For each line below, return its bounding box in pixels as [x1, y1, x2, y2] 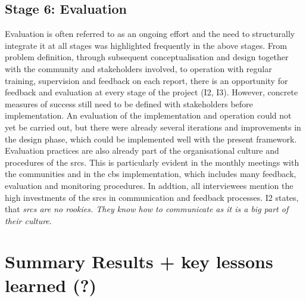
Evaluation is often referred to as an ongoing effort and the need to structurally [5, 27, 295, 40]
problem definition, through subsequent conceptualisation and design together [5, 51, 289, 63]
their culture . [5, 214, 52, 226]
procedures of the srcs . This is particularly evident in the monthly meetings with [5, 156, 299, 168]
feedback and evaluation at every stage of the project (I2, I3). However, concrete [5, 86, 298, 98]
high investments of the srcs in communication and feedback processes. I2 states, [5, 191, 299, 203]
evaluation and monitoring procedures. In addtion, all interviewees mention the [5, 179, 293, 191]
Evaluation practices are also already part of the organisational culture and [5, 144, 279, 157]
